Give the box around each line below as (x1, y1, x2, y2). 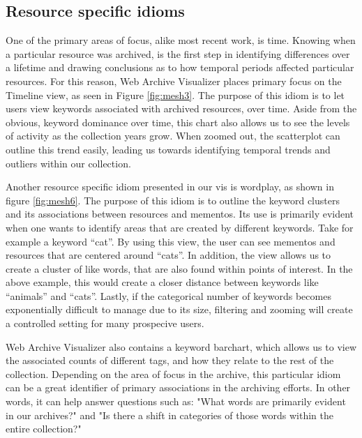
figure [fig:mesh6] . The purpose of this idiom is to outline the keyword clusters (6, 192, 340, 207)
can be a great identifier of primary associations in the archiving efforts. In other (6, 380, 351, 395)
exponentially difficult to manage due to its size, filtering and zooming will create (6, 302, 353, 317)
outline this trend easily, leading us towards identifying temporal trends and (6, 142, 331, 156)
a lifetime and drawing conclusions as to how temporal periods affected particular (6, 60, 354, 75)
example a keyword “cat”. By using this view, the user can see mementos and (6, 234, 335, 248)
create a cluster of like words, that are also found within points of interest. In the (6, 261, 353, 275)
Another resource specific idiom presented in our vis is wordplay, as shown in (6, 179, 334, 194)
